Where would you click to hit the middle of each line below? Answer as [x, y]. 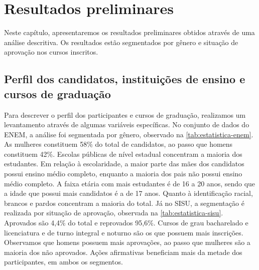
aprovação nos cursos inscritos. [51, 52]
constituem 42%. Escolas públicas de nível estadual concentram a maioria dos [123, 154]
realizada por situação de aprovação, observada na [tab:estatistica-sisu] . [114, 213]
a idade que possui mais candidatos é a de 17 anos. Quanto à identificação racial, [128, 193]
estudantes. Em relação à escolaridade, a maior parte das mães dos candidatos [124, 164]
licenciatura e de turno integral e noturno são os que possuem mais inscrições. [124, 232]
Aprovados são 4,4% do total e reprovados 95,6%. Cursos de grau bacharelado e [126, 223]
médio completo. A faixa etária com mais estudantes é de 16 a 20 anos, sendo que [130, 183]
